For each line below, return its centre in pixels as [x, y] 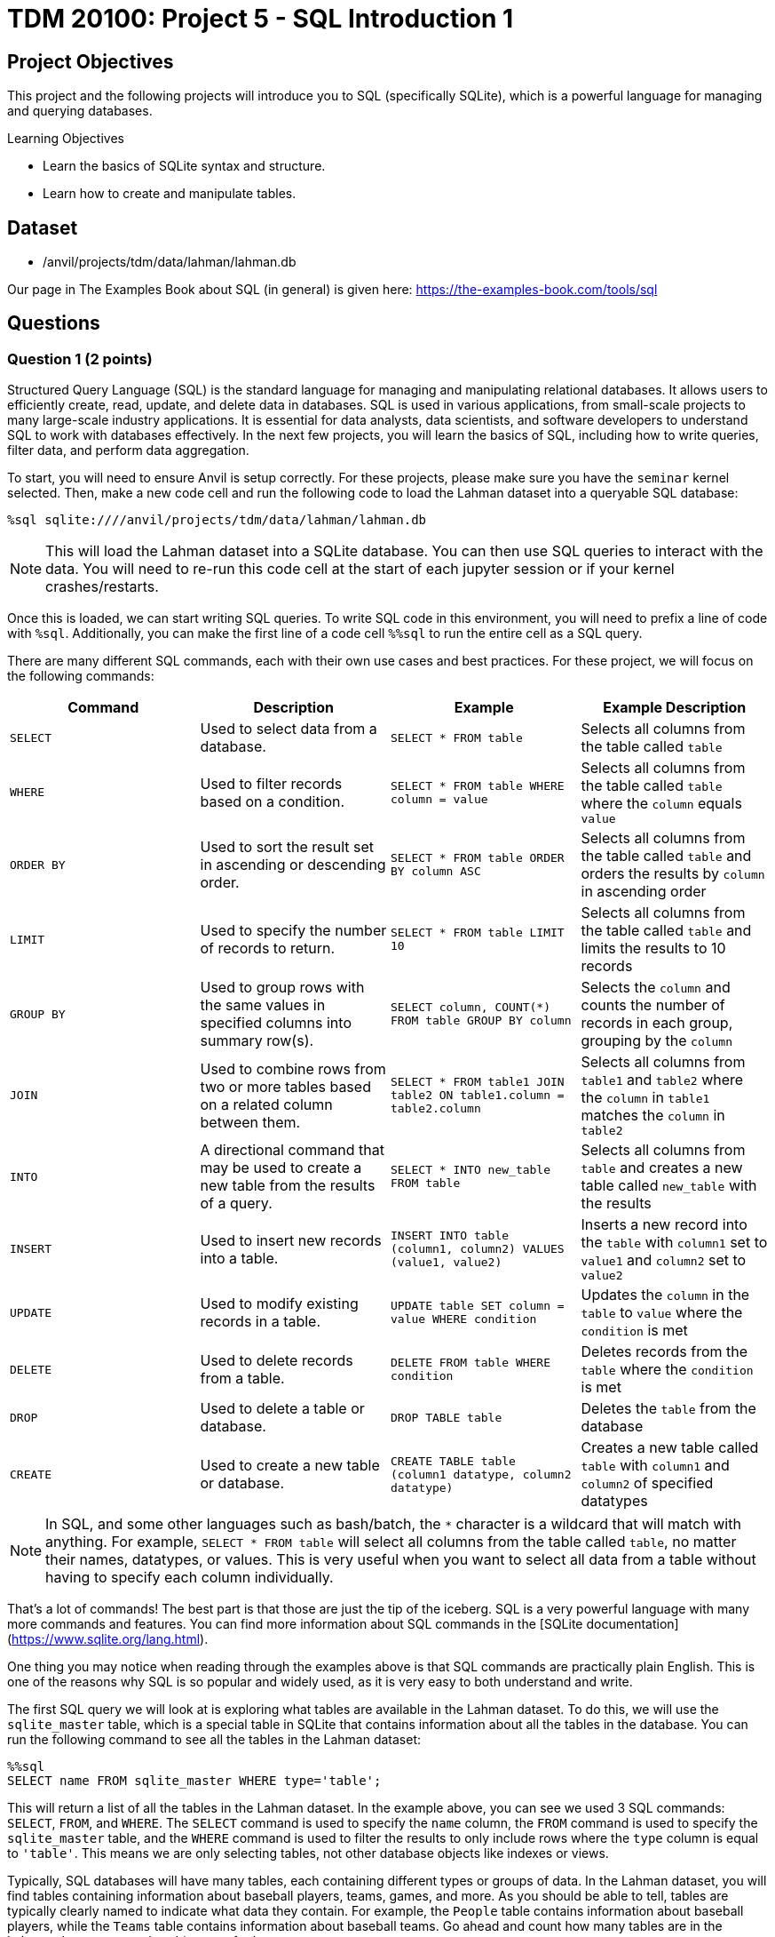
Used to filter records [271, 783]
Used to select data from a [289, 729]
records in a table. [261, 1322]
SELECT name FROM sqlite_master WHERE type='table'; [194, 1781]
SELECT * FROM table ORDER [478, 858]
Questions [54, 323]
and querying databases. [80, 111]
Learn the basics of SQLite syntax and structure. [184, 166]
